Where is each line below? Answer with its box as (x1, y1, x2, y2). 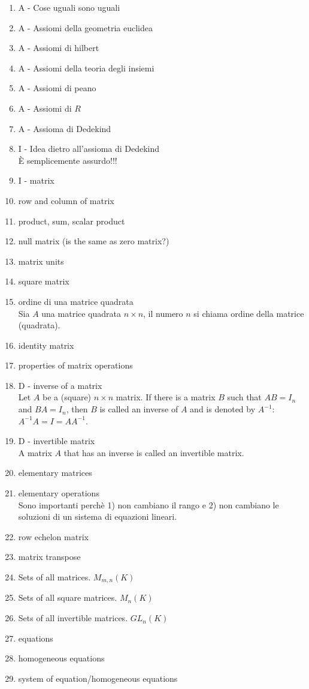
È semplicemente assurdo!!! (18, 154, 117, 166)
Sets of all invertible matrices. (18, 612, 128, 624)
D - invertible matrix (18, 435, 95, 447)
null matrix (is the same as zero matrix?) (18, 235, 169, 247)
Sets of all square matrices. (18, 591, 117, 604)
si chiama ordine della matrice (193, 307, 304, 319)
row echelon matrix (18, 530, 89, 543)
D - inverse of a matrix (18, 379, 102, 391)
